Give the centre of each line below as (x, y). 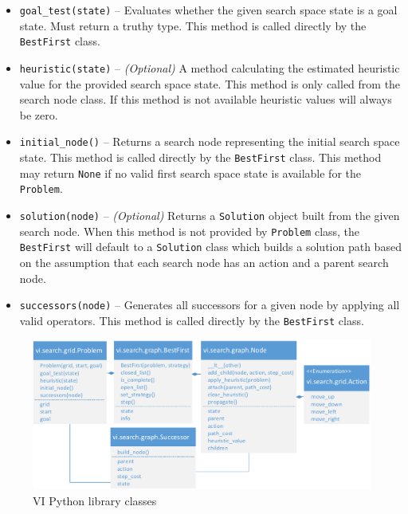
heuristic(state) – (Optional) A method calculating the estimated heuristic (210, 67)
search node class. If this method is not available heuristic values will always (206, 99)
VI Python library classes (95, 500)
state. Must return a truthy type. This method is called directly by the (193, 25)
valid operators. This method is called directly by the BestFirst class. (192, 320)
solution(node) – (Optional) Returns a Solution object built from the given (210, 215)
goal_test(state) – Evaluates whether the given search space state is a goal (208, 10)
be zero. (39, 114)
